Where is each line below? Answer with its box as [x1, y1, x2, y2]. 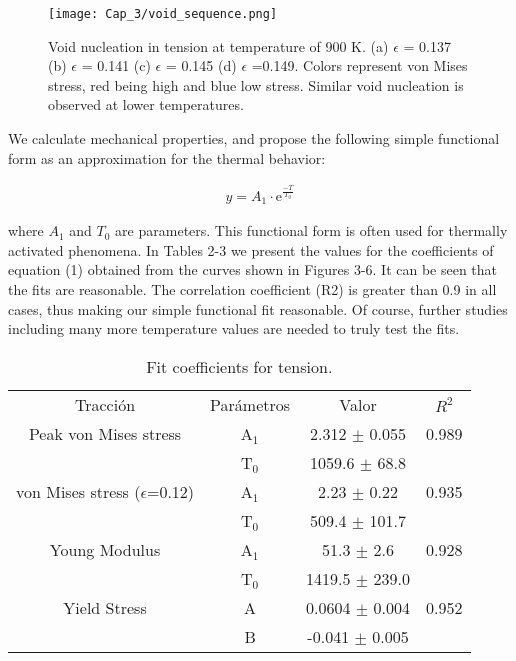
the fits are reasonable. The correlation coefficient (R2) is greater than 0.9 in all [8, 278, 497, 299]
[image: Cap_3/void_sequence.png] [48, 7, 278, 21]
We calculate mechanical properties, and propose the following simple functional [8, 128, 500, 149]
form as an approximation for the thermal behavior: [8, 147, 326, 168]
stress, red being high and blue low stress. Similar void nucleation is [48, 74, 464, 95]
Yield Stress [63, 595, 147, 619]
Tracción [75, 392, 136, 416]
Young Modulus [49, 537, 161, 561]
